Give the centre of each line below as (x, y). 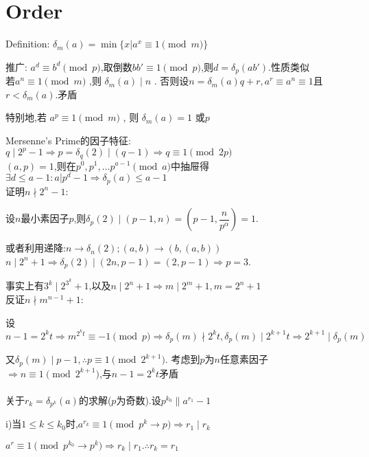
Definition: (28, 44)
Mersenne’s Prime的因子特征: (68, 140)
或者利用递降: (36, 248)
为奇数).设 (139, 400)
